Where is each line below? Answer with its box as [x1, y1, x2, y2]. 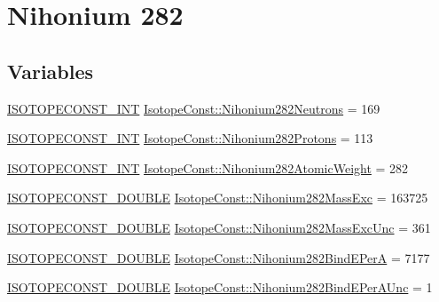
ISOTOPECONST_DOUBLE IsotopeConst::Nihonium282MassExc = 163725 [7, 188, 428, 207]
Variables [7, 57, 94, 84]
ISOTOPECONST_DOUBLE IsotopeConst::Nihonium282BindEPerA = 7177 [7, 248, 430, 266]
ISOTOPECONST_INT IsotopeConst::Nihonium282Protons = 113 [7, 129, 373, 147]
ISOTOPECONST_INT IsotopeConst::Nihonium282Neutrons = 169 [7, 99, 380, 117]
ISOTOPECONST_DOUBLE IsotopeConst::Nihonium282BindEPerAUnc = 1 [7, 278, 433, 297]
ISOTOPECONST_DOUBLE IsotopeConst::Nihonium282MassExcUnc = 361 [7, 218, 431, 236]
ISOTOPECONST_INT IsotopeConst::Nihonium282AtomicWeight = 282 [7, 158, 409, 177]
